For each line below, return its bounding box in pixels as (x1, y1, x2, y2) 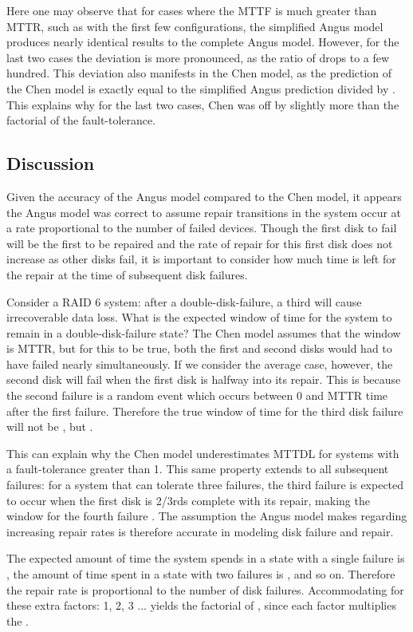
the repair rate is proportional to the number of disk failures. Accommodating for (6, 581, 404, 598)
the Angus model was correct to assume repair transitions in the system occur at (6, 203, 402, 220)
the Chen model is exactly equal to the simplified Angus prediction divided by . (6, 80, 395, 97)
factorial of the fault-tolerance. (6, 112, 156, 128)
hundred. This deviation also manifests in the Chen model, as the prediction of (6, 65, 392, 81)
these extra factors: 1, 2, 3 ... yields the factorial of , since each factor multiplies (6, 597, 396, 614)
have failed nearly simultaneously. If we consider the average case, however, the (6, 355, 393, 372)
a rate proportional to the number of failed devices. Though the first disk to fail (6, 219, 397, 236)
